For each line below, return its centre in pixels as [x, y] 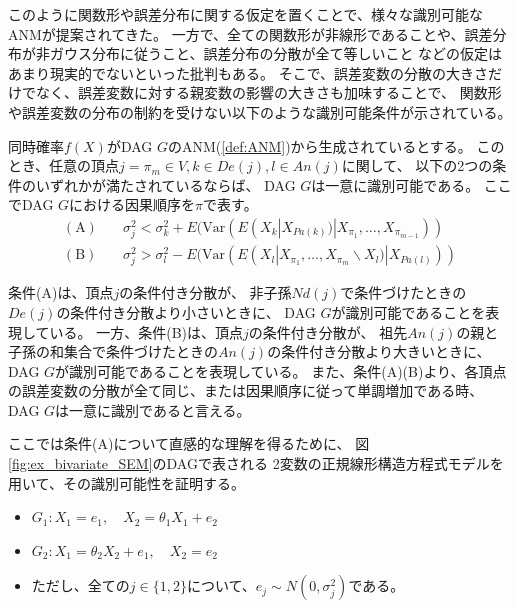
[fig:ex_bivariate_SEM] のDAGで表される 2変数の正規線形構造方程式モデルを [256, 463]
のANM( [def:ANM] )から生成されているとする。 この [336, 145]
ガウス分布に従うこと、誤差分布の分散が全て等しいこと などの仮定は [276, 53]
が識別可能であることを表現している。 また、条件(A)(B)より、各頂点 [281, 370]
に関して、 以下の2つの [417, 165]
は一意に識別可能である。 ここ [411, 184]
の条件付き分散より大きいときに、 [379, 351]
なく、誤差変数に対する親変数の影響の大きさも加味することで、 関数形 [268, 92]
